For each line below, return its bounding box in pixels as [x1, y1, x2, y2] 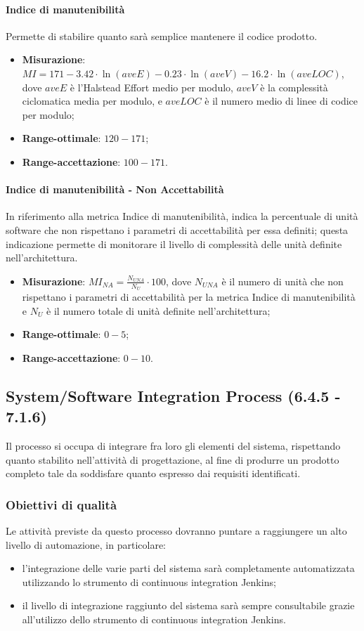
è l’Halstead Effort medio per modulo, [70, 79, 233, 94]
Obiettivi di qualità [6, 495, 117, 513]
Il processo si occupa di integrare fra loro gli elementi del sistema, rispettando [6, 438, 341, 453]
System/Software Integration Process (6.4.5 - [6, 384, 341, 406]
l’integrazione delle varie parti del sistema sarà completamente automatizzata [22, 561, 355, 575]
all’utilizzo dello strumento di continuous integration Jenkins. [22, 611, 286, 626]
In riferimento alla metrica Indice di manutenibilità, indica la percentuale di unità [6, 209, 358, 223]
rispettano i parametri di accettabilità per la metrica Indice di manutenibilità [22, 289, 356, 304]
